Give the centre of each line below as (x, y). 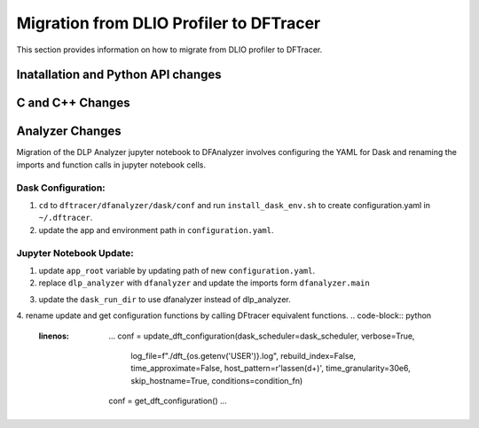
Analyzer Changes (69, 132)
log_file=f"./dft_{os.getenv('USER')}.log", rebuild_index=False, (243, 355)
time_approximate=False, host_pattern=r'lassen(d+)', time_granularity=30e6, (271, 369)
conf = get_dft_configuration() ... (168, 401)
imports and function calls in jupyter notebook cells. (111, 165)
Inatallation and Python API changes (119, 75)
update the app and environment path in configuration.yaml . (156, 230)
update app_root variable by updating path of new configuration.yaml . (177, 270)
